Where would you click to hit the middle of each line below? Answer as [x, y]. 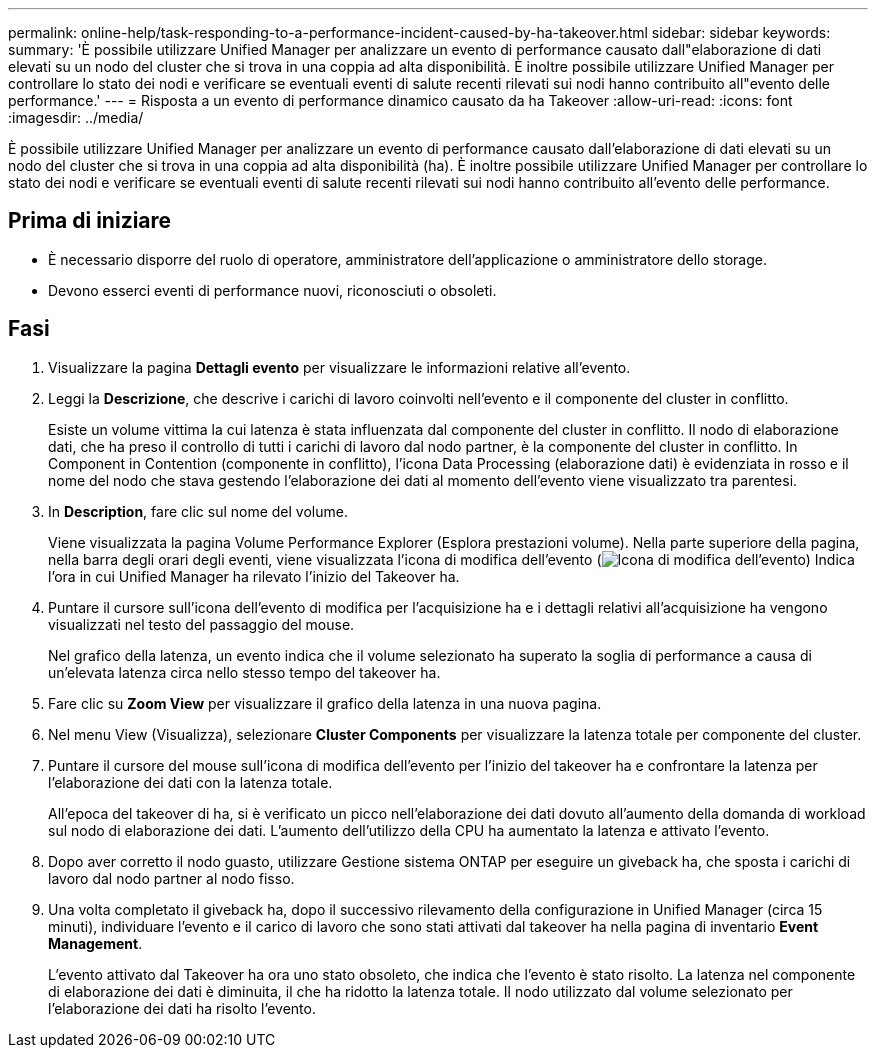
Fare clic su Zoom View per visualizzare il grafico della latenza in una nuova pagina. [325, 703]
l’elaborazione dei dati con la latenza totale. [190, 782]
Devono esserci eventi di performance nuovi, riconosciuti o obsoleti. [272, 290]
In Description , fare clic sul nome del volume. [198, 511]
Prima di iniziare [90, 221]
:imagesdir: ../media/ [76, 117]
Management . [95, 943]
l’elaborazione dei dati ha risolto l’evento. [182, 1008]
